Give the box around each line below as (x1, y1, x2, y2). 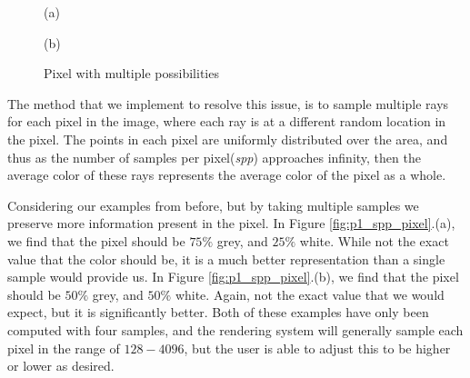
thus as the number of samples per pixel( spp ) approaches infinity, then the (7, 147, 421, 166)
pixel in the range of (7, 338, 120, 357)
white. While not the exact (299, 231, 449, 250)
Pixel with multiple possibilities (44, 64, 219, 83)
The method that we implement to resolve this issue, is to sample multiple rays (7, 94, 449, 113)
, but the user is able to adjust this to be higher (184, 338, 451, 357)
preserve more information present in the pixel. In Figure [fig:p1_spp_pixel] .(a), (7, 214, 455, 233)
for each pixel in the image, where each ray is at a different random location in (7, 112, 446, 131)
